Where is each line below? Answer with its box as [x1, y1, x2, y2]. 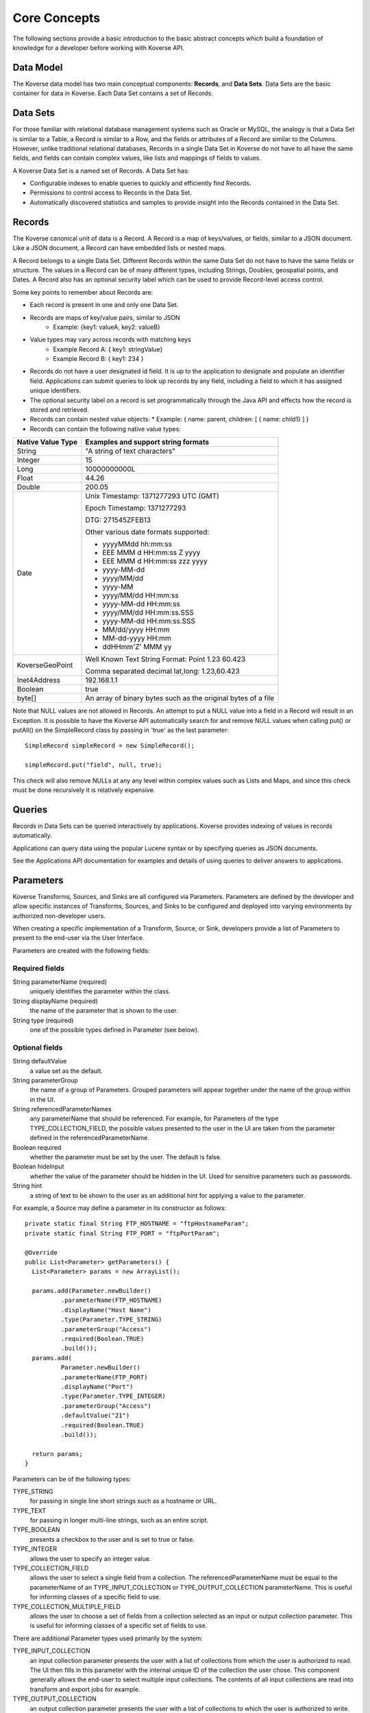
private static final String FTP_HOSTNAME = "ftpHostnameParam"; [25, 1220, 249, 1228]
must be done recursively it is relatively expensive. [12, 785, 156, 794]
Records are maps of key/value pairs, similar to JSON [29, 313, 181, 321]
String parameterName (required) [12, 978, 108, 986]
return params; [32, 1450, 83, 1457]
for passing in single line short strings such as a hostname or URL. [29, 1497, 217, 1505]
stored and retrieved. [29, 406, 89, 414]
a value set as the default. [29, 1066, 103, 1075]
